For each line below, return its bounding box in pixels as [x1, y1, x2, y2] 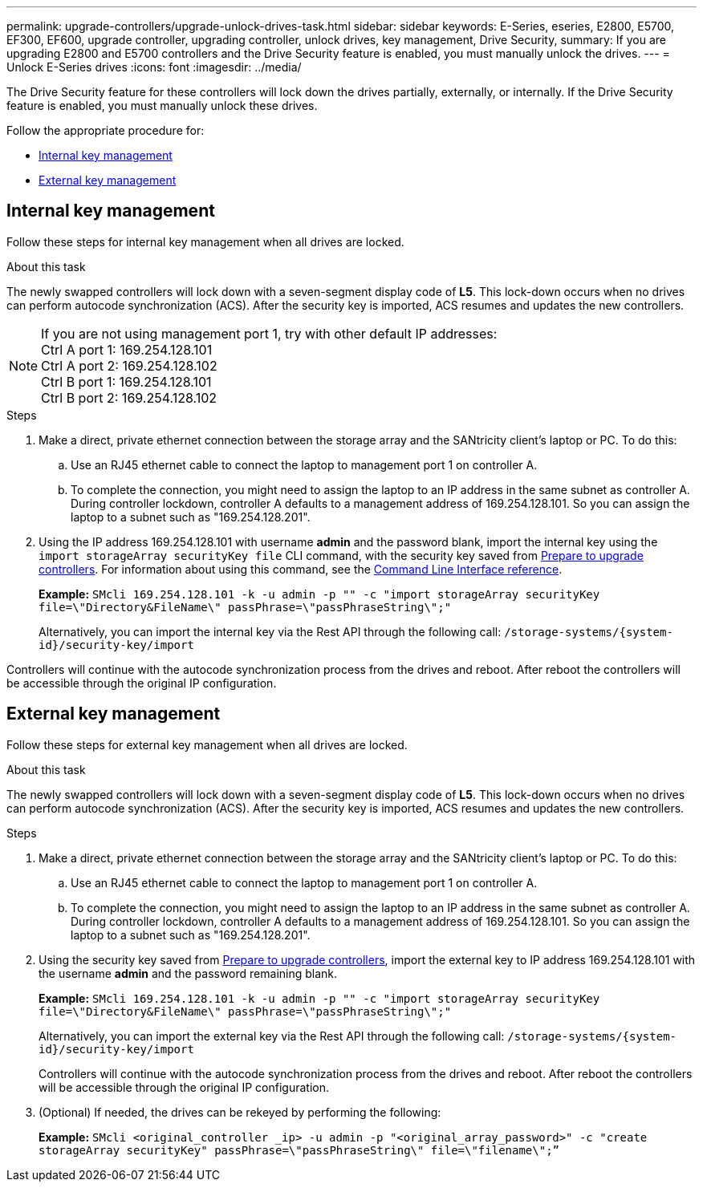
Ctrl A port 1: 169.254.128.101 [41, 341, 213, 358]
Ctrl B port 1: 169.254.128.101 [41, 373, 212, 390]
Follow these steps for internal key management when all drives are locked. [6, 234, 404, 249]
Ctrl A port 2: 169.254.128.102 [41, 357, 217, 374]
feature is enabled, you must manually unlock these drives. [6, 99, 318, 112]
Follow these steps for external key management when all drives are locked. [6, 737, 408, 752]
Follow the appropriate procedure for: [6, 124, 205, 137]
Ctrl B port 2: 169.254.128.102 [41, 389, 217, 406]
